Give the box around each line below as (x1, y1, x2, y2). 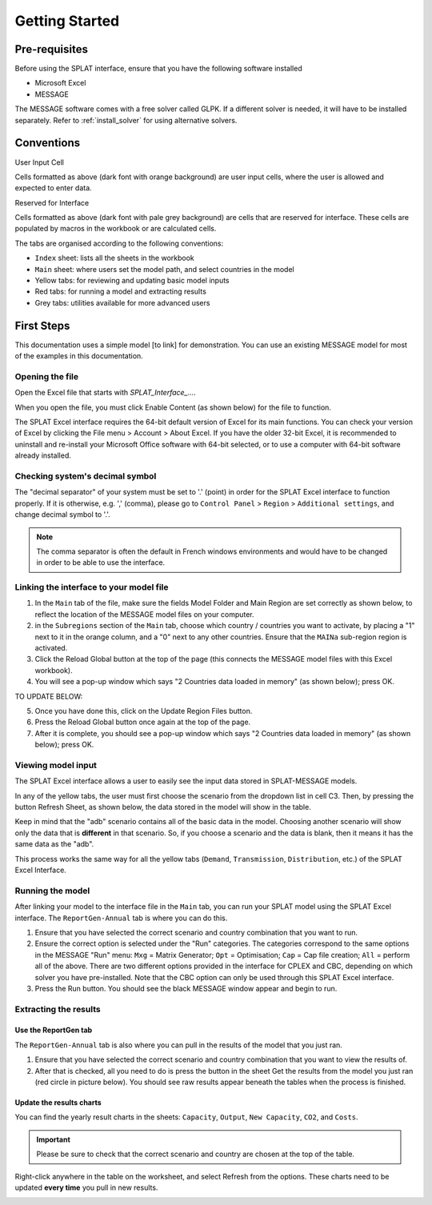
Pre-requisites (14, 42, 88, 56)
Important (36, 1135, 71, 1144)
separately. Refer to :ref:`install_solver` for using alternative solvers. (14, 115, 238, 125)
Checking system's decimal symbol (14, 470, 157, 482)
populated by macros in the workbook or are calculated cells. (14, 224, 217, 234)
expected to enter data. (14, 183, 92, 193)
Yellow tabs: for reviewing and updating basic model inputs (34, 276, 230, 286)
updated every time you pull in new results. (14, 1183, 158, 1192)
